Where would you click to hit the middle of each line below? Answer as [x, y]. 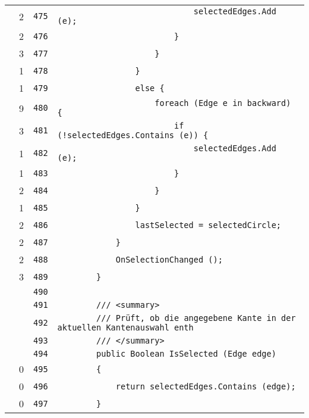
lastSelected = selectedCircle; [208, 225]
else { [150, 88]
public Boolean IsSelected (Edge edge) [186, 354]
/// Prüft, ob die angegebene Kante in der [196, 318]
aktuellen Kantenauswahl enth [125, 327]
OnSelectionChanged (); [169, 259]
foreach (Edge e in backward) [223, 103]
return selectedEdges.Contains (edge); [206, 386]
